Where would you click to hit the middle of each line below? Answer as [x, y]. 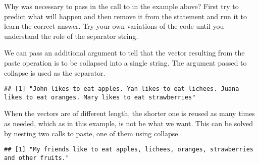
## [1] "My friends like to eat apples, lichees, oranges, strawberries [129, 150]
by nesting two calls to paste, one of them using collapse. [92, 133]
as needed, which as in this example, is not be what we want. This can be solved [129, 123]
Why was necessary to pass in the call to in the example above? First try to [121, 6]
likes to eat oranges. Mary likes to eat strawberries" [100, 97]
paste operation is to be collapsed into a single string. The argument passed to [125, 62]
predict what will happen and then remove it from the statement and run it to [125, 16]
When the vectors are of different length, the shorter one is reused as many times [129, 113]
